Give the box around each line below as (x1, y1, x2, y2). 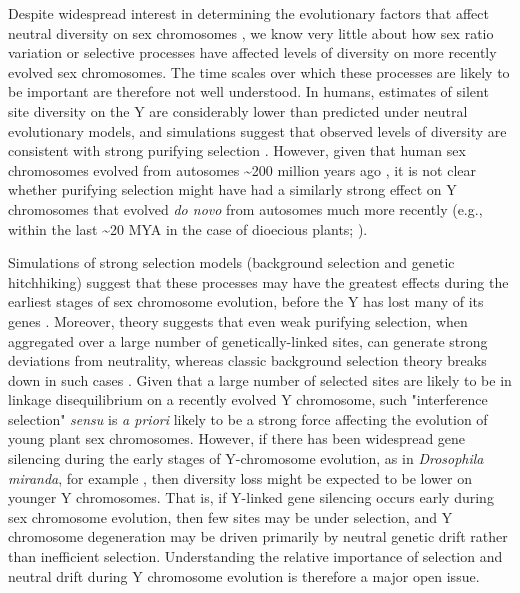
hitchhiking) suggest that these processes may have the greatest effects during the (8, 271, 509, 292)
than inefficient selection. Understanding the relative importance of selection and (8, 546, 503, 567)
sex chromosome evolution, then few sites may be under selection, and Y (8, 506, 453, 527)
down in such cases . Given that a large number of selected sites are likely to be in (8, 369, 512, 390)
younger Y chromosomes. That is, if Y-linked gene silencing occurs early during (8, 487, 494, 508)
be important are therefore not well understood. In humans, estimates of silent (8, 81, 489, 102)
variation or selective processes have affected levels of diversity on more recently (8, 42, 497, 63)
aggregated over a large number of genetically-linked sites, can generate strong (8, 330, 488, 351)
